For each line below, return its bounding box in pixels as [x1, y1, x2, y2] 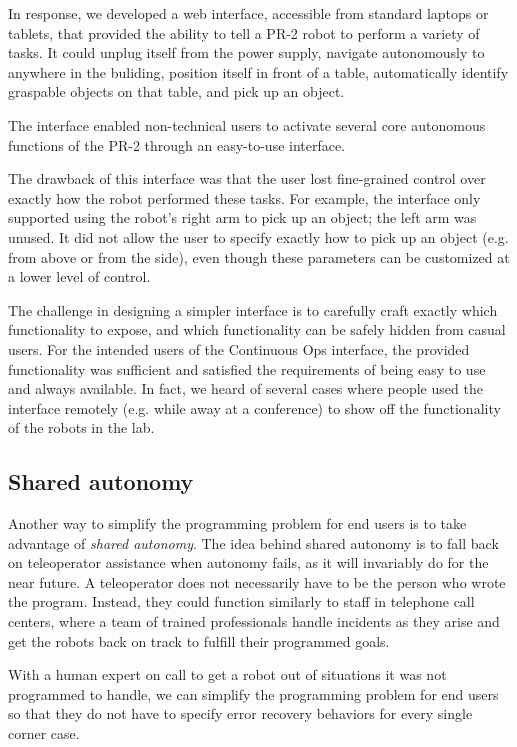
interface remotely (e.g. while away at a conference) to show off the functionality [8, 397, 501, 418]
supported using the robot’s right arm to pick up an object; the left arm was [8, 207, 477, 228]
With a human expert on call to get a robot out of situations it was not [8, 664, 447, 685]
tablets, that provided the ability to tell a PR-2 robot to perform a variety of [8, 22, 480, 43]
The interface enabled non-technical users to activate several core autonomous [8, 114, 486, 135]
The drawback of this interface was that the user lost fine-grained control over [8, 168, 486, 189]
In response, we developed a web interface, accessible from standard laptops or [8, 3, 489, 23]
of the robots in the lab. [8, 417, 155, 438]
